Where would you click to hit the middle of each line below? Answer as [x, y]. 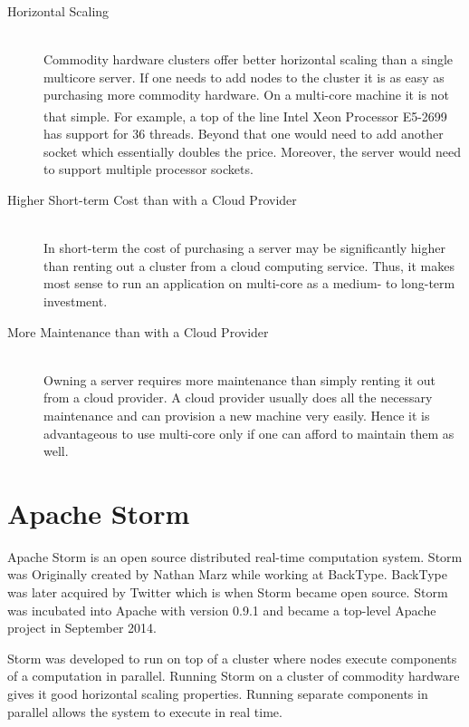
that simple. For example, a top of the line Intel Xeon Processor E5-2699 [245, 116]
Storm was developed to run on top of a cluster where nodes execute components [232, 658]
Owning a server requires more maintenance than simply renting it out [239, 379]
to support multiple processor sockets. [148, 169]
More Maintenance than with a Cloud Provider [138, 331]
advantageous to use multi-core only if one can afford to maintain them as [249, 433]
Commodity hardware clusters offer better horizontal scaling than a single [249, 59]
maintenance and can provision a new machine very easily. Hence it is [237, 415]
